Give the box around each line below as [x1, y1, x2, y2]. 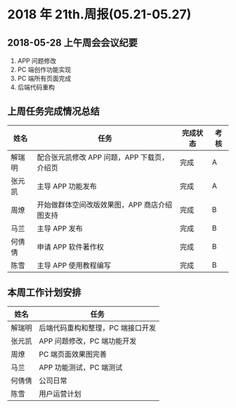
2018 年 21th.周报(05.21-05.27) [7, 6, 192, 23]
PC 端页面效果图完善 [39, 349, 107, 359]
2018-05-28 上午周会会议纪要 [7, 37, 138, 49]
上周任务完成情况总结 [7, 106, 100, 117]
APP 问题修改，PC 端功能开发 [39, 336, 137, 345]
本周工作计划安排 [7, 286, 81, 299]
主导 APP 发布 [37, 223, 83, 233]
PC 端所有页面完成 [17, 75, 72, 82]
